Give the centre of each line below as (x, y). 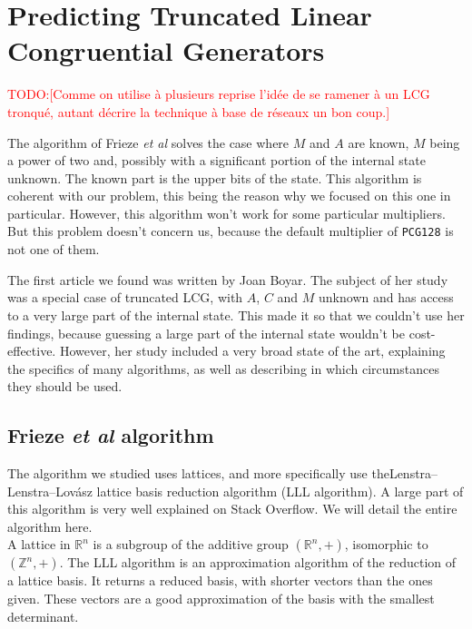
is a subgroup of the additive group (191, 544)
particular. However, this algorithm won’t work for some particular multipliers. (226, 213)
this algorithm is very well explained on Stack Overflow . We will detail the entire (232, 509)
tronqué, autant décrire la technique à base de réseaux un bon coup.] (199, 111)
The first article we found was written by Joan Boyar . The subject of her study (228, 279)
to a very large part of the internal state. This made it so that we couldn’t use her (236, 314)
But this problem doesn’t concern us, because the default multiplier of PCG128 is (231, 231)
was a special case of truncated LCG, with (125, 297)
